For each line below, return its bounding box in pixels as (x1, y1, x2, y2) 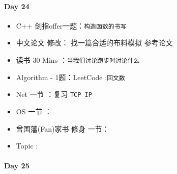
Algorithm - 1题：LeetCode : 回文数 (16, 71, 125, 82)
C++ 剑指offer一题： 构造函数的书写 (16, 20, 127, 31)
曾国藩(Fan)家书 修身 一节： (16, 123, 109, 134)
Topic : (16, 140, 38, 151)
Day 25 (4, 160, 29, 171)
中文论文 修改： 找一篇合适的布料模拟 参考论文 (16, 37, 173, 48)
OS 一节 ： (16, 106, 52, 117)
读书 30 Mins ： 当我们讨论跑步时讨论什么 (16, 55, 140, 65)
